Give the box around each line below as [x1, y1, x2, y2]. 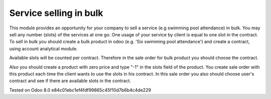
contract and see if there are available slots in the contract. [9, 78, 131, 84]
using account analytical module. [9, 45, 78, 52]
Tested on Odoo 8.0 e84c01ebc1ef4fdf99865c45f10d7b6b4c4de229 [9, 87, 152, 93]
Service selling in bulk [9, 7, 103, 18]
